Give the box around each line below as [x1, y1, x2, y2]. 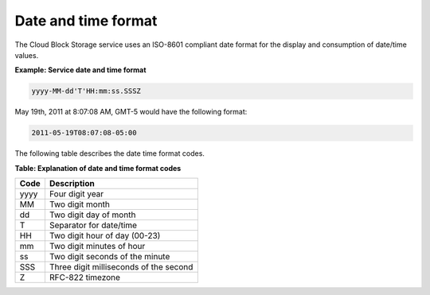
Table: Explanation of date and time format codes [14, 163, 182, 173]
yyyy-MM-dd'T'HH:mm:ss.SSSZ [31, 87, 141, 95]
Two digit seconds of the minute [49, 251, 170, 262]
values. [14, 50, 39, 60]
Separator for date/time [49, 219, 138, 231]
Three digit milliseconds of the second [49, 262, 193, 273]
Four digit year [49, 188, 104, 200]
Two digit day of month [49, 209, 136, 220]
